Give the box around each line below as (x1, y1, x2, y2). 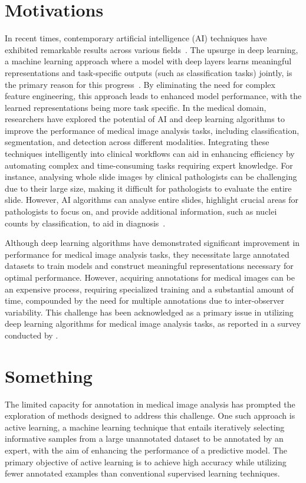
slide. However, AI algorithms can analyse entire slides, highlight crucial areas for (5, 193, 299, 206)
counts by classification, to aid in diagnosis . (5, 216, 166, 229)
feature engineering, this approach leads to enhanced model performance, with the (5, 90, 302, 102)
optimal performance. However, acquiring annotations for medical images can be (5, 271, 295, 283)
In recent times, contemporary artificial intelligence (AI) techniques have (5, 32, 267, 44)
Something (5, 363, 93, 387)
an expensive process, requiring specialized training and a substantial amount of (5, 282, 294, 295)
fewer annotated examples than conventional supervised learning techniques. (5, 467, 280, 479)
